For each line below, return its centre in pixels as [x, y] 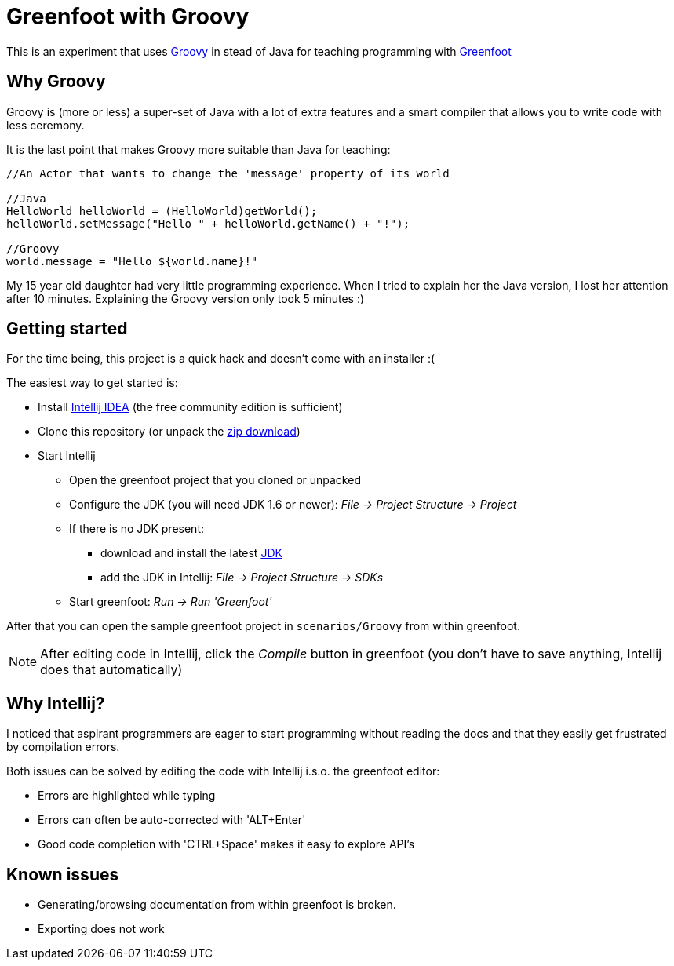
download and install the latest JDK [191, 553]
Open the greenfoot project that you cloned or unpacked [215, 480]
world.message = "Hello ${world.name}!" [132, 261]
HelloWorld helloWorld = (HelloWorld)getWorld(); [162, 211]
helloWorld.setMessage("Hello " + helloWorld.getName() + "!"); [208, 223]
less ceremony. [46, 125]
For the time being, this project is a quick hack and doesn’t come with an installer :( [221, 359]
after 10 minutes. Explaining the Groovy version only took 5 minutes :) [186, 298]
